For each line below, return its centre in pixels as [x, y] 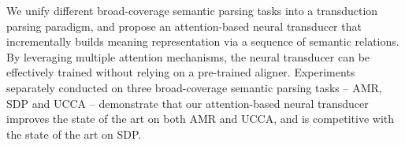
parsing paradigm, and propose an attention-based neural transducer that [184, 26]
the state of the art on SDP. [74, 134]
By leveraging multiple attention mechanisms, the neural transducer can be [188, 56]
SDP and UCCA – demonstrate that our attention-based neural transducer [188, 103]
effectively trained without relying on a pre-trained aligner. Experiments [181, 72]
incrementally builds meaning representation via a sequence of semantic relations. [203, 41]
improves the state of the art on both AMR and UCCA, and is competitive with [201, 119]
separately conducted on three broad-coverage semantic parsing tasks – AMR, [194, 87]
